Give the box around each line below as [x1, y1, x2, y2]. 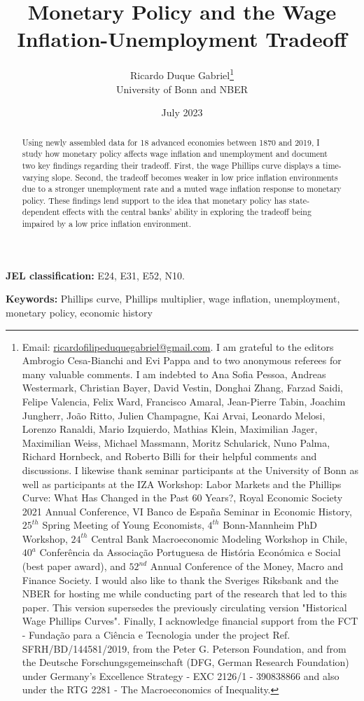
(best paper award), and [22, 559, 126, 574]
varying [22, 171, 50, 183]
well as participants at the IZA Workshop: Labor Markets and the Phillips [22, 476, 342, 491]
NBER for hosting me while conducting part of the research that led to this [22, 586, 347, 601]
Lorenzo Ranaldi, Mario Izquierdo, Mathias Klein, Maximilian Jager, [22, 422, 318, 436]
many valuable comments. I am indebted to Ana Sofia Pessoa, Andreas [22, 366, 326, 381]
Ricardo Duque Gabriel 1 [130, 66, 234, 82]
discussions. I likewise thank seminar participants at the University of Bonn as [22, 462, 358, 477]
